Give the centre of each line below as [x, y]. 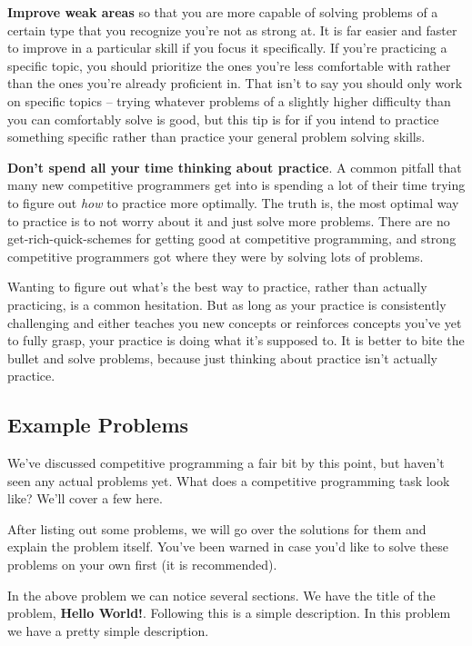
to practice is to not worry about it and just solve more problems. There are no [229, 220]
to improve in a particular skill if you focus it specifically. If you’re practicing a [227, 48]
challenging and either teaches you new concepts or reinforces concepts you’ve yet [235, 322]
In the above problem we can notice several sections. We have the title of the [221, 595]
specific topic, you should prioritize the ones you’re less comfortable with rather [229, 65]
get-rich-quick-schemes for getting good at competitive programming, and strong [232, 239]
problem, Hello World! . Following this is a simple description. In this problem [229, 613]
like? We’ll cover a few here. [85, 498]
